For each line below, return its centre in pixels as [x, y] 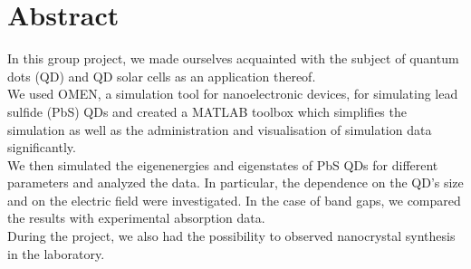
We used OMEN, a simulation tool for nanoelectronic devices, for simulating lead [233, 94]
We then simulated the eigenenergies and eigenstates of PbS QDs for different [223, 164]
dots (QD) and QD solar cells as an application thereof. [162, 76]
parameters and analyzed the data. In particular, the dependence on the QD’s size [235, 183]
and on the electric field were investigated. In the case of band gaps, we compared [234, 200]
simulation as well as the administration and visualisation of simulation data [220, 129]
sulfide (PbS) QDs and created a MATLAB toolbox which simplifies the [207, 111]
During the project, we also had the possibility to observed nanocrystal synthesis [231, 236]
